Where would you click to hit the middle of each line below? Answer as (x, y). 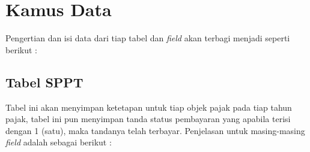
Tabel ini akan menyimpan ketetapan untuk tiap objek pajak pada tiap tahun (149, 107)
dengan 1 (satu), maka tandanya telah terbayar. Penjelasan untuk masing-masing (155, 130)
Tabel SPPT (44, 82)
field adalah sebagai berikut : (59, 142)
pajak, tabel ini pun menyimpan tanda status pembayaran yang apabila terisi (148, 119)
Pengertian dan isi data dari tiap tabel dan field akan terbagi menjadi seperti (148, 38)
